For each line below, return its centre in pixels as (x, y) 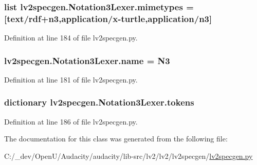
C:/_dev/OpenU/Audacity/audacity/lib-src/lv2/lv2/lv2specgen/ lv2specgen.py (128, 156)
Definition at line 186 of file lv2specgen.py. (71, 121)
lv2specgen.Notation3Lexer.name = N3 (87, 60)
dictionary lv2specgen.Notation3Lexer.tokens (99, 102)
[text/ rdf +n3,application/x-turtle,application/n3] (108, 18)
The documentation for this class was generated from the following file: (116, 139)
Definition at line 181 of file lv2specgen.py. (71, 79)
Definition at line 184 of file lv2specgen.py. (71, 38)
